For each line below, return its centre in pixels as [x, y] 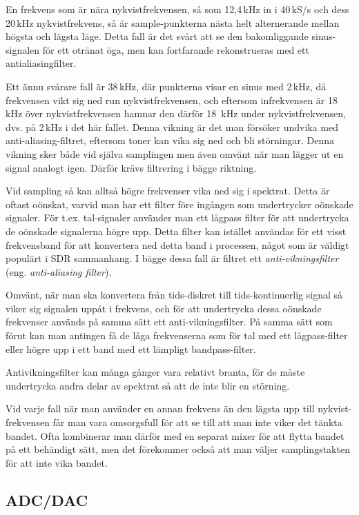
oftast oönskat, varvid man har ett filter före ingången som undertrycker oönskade [179, 204]
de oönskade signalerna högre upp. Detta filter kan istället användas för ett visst [176, 231]
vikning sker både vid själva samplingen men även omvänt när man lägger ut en [175, 153]
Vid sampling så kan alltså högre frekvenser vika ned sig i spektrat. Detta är [168, 191]
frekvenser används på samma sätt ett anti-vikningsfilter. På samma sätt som [169, 322]
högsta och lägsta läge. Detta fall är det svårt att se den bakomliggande [157, 36]
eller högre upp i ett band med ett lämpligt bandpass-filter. [131, 349]
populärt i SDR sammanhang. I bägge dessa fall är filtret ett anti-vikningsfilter [172, 258]
